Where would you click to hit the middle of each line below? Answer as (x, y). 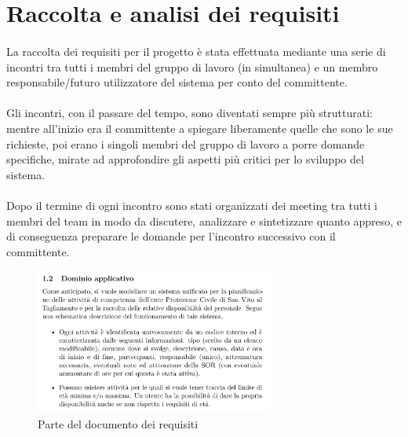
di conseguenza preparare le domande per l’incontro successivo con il (171, 236)
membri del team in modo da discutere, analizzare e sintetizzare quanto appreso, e (204, 220)
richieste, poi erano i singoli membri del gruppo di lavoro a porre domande (186, 143)
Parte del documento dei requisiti (118, 424)
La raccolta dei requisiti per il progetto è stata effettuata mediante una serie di (196, 51)
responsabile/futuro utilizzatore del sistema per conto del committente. (177, 82)
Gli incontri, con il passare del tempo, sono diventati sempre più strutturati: (189, 113)
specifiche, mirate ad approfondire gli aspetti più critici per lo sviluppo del (185, 159)
